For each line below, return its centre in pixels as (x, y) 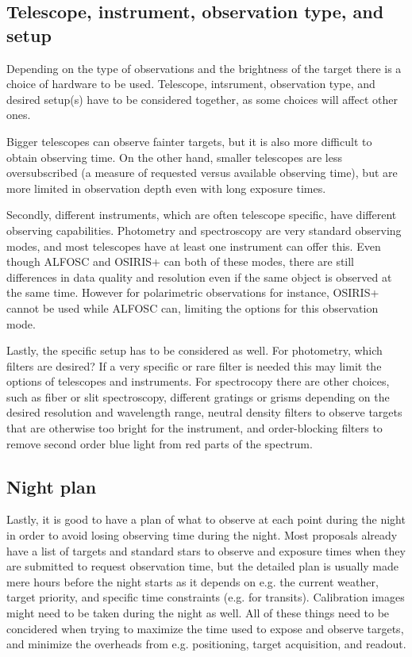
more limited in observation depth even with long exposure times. (166, 188)
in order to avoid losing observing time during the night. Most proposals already (202, 535)
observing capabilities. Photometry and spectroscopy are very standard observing (204, 230)
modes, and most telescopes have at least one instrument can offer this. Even (194, 246)
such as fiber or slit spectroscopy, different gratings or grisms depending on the (198, 396)
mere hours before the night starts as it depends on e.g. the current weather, (193, 581)
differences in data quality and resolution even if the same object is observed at (199, 277)
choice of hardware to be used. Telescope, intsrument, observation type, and (191, 84)
